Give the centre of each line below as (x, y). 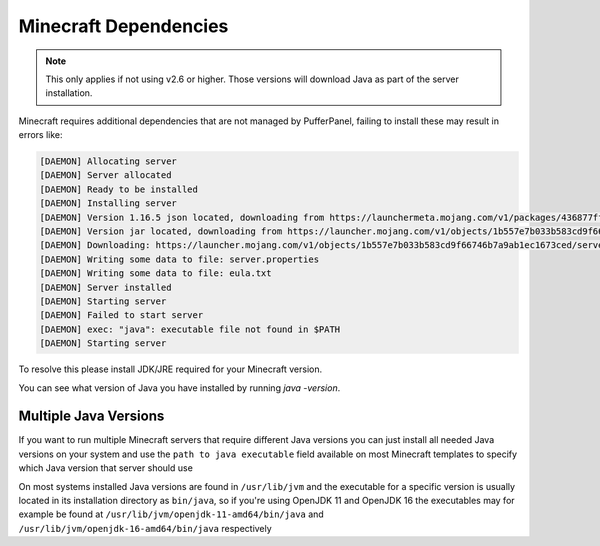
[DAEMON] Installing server (108, 203)
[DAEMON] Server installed (105, 287)
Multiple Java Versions (91, 416)
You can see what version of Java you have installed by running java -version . (179, 387)
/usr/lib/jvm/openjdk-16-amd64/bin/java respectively (145, 528)
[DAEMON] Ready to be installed (119, 189)
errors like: (41, 135)
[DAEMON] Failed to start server (121, 315)
